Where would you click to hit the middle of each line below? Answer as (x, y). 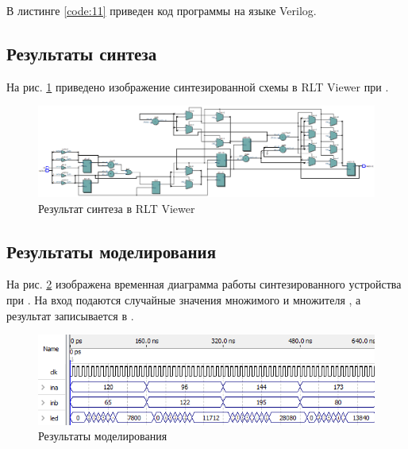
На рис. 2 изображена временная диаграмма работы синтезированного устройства (204, 284)
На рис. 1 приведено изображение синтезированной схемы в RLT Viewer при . (198, 86)
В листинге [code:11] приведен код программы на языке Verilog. (162, 10)
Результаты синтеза (82, 53)
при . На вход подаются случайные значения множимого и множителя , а (184, 300)
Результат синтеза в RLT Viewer (117, 208)
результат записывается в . (70, 315)
